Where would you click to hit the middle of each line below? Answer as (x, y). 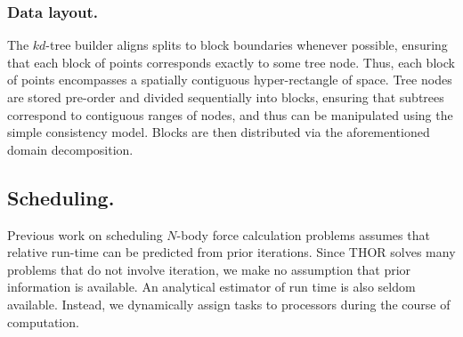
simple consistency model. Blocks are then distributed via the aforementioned (219, 132)
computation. (43, 321)
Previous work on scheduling (85, 234)
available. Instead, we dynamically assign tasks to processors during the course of (229, 304)
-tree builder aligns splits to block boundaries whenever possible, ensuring (247, 45)
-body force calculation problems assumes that (303, 234)
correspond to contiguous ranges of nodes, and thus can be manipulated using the (230, 114)
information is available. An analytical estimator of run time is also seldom (211, 287)
